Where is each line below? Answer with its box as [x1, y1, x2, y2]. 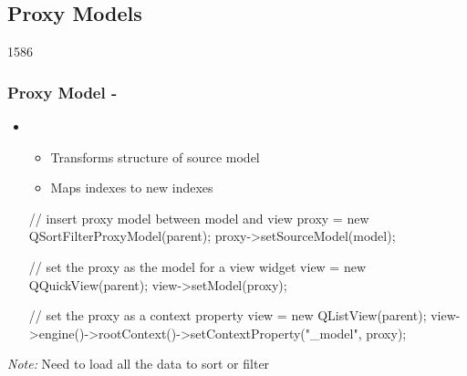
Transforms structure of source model [50, 147, 260, 166]
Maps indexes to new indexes [50, 178, 213, 197]
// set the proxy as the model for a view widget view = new [28, 256, 367, 276]
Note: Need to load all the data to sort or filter [7, 354, 270, 373]
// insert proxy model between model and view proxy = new [28, 208, 369, 227]
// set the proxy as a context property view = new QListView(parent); [28, 306, 427, 325]
